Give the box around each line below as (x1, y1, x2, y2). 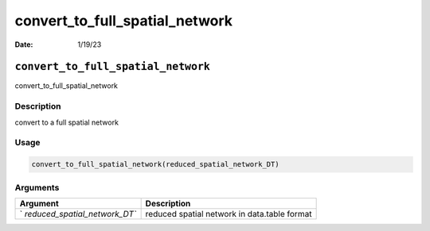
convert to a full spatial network (14, 117, 119, 127)
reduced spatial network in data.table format (145, 208, 312, 219)
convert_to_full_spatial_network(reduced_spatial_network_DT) (31, 160, 279, 169)
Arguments (14, 182, 60, 193)
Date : (14, 40, 33, 49)
